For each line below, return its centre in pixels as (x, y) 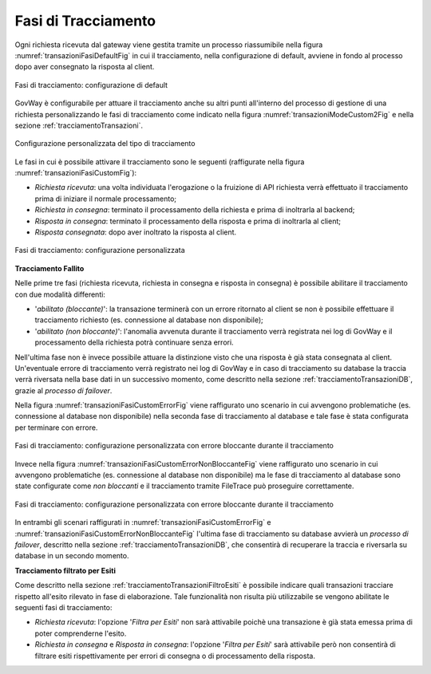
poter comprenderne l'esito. (81, 633)
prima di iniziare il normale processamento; (106, 199)
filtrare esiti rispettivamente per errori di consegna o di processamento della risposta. (175, 656)
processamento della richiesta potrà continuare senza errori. (134, 342)
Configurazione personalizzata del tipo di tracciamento (105, 144)
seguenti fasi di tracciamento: (63, 607)
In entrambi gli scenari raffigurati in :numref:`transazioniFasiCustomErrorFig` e (143, 522)
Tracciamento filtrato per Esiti (65, 570)
